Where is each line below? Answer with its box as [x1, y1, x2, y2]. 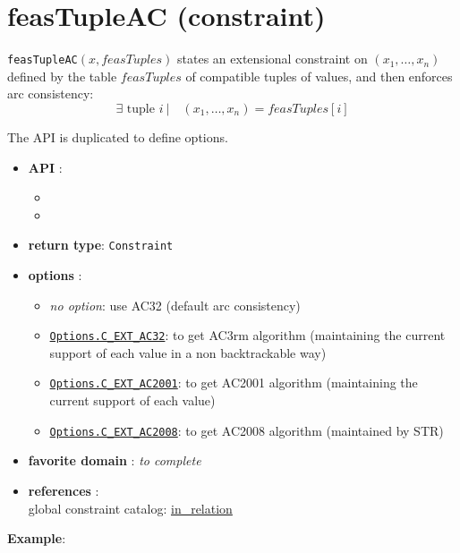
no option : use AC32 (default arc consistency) [49, 295, 301, 314]
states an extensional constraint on [177, 49, 368, 68]
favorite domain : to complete [28, 451, 201, 470]
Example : [7, 529, 66, 548]
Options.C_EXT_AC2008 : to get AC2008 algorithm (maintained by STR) [49, 421, 444, 439]
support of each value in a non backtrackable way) [49, 343, 327, 362]
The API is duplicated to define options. [7, 127, 228, 146]
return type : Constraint [28, 235, 174, 254]
